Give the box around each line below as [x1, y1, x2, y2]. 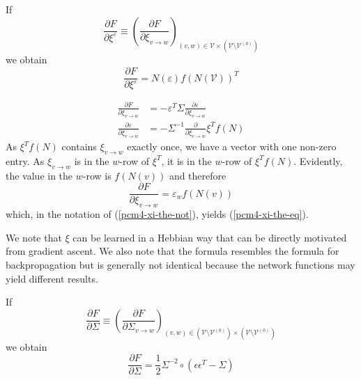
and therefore [169, 168, 226, 182]
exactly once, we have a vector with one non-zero [127, 139, 337, 154]
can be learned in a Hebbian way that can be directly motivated [72, 230, 347, 244]
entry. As [6, 153, 45, 168]
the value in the [6, 168, 73, 182]
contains [61, 139, 97, 154]
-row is [82, 168, 112, 182]
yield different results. [6, 271, 98, 285]
